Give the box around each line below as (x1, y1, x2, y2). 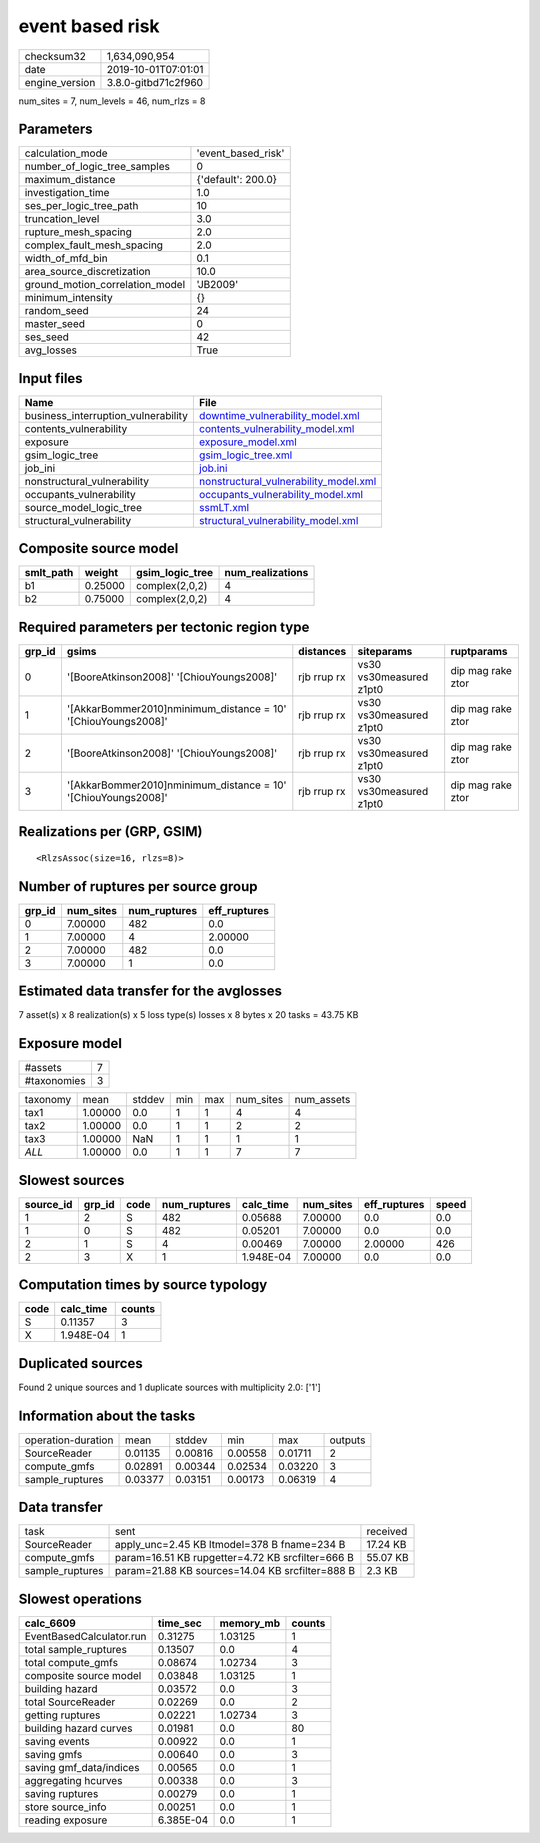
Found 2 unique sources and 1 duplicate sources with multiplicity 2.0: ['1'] (18, 1381, 322, 1393)
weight (84, 566, 119, 580)
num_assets (294, 1093, 351, 1107)
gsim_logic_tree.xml (198, 448, 293, 462)
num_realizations (224, 566, 309, 580)
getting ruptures (24, 1708, 101, 1722)
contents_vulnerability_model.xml (198, 421, 355, 435)
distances (298, 645, 347, 658)
